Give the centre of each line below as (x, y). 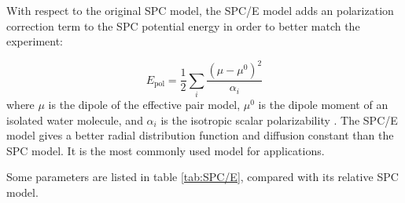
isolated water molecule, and (75, 120)
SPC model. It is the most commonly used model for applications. (166, 150)
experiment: (35, 41)
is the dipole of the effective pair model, (144, 105)
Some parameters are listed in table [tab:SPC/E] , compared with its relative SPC (202, 177)
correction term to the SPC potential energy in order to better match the (183, 25)
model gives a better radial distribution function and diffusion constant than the (200, 135)
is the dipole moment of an (323, 105)
